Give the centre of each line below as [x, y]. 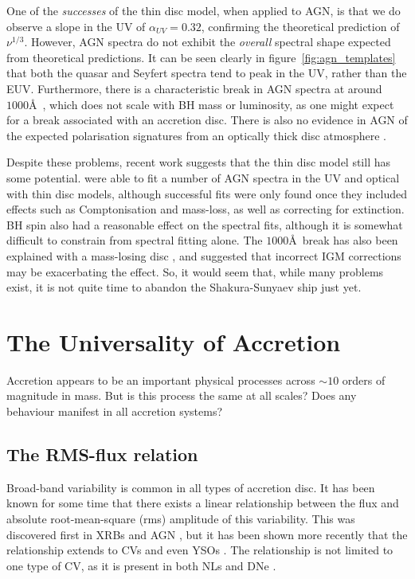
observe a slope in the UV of [76, 26]
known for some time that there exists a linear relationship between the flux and [203, 503]
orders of [364, 379]
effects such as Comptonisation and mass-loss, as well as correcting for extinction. [206, 209]
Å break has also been [343, 240]
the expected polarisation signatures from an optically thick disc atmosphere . [196, 135]
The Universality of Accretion [174, 341]
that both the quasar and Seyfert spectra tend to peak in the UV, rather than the [207, 73]
